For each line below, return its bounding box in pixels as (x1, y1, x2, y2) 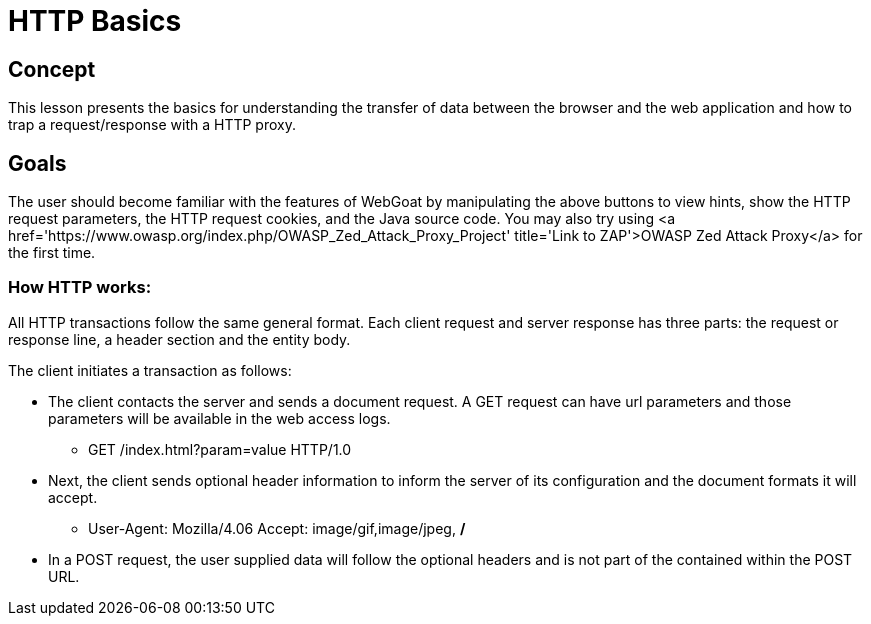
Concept (8, 56, 96, 82)
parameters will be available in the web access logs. (48, 409, 391, 427)
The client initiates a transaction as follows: (8, 361, 292, 379)
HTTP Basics (8, 4, 182, 38)
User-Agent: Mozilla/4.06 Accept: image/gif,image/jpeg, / (88, 519, 466, 537)
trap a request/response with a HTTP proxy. (8, 116, 296, 134)
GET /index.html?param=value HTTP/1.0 (88, 440, 352, 458)
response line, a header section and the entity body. (8, 330, 351, 348)
